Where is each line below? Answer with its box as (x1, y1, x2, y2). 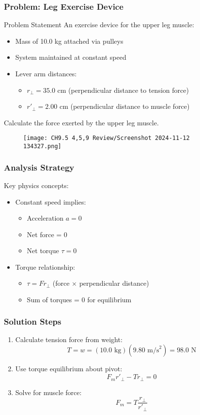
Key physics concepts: (4, 180, 69, 190)
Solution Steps (4, 315, 62, 327)
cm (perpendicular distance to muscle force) (59, 101, 190, 111)
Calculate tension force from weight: (15, 334, 123, 344)
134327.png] (23, 143, 62, 150)
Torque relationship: (15, 261, 75, 272)
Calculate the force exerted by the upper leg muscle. (4, 117, 159, 127)
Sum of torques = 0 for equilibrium (27, 294, 132, 305)
